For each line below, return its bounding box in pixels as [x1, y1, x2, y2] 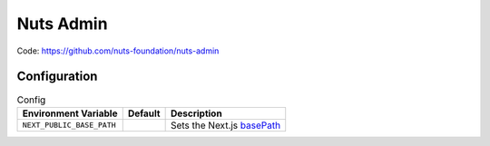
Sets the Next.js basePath [170, 119, 281, 131]
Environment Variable [22, 107, 118, 120]
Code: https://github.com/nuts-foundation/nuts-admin [16, 45, 220, 56]
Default [127, 107, 161, 120]
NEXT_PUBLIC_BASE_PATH [22, 121, 117, 131]
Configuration [16, 69, 98, 84]
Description [170, 107, 222, 120]
